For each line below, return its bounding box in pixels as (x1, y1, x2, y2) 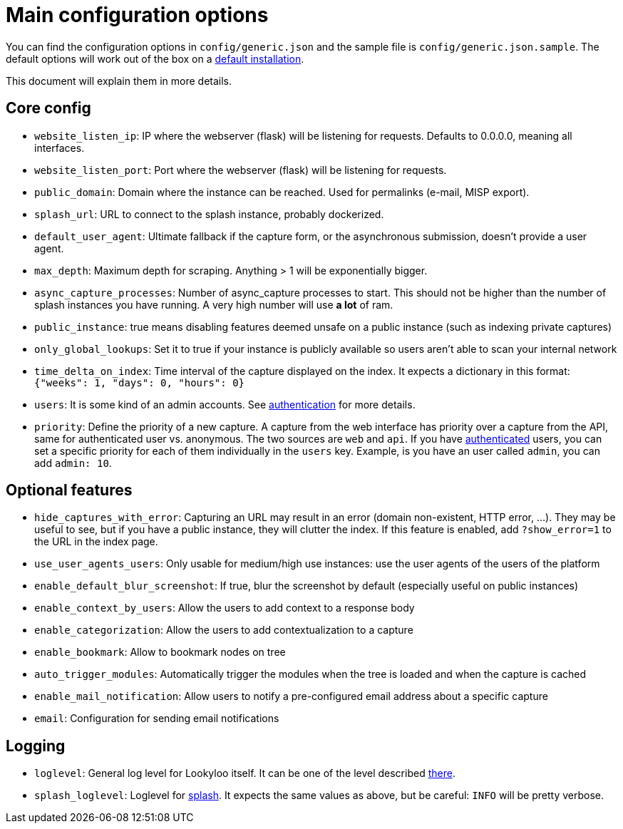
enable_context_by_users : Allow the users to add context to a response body (34, 602, 415, 614)
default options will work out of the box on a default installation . (6, 52, 304, 65)
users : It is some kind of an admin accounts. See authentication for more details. (34, 398, 416, 411)
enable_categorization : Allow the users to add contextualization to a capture (34, 624, 413, 637)
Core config (6, 99, 91, 118)
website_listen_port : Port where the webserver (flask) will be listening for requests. (34, 163, 447, 176)
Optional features (6, 481, 133, 500)
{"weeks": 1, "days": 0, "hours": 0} (34, 376, 245, 388)
